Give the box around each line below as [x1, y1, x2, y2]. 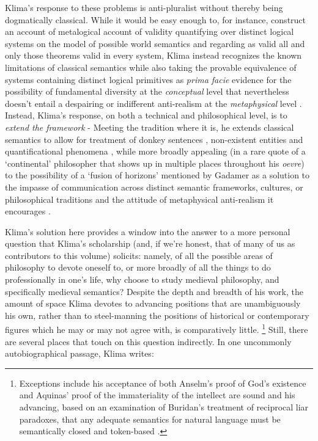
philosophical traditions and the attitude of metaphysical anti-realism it [5, 192, 274, 205]
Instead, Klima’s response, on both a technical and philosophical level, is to [5, 109, 287, 122]
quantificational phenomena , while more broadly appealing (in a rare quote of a [5, 145, 306, 158]
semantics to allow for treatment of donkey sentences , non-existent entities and [5, 133, 303, 145]
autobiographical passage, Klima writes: [5, 347, 154, 360]
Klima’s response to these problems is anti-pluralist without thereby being [5, 1, 283, 13]
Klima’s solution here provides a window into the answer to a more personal [5, 225, 290, 238]
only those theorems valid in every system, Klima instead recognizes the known [5, 49, 302, 62]
